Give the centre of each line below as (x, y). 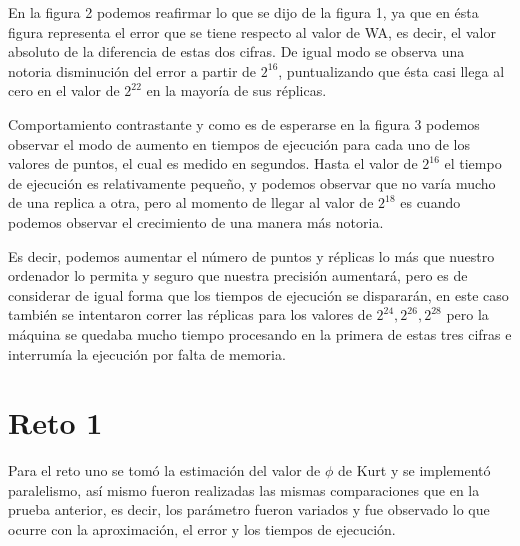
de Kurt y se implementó (414, 470)
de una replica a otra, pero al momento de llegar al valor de (191, 202)
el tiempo (473, 163)
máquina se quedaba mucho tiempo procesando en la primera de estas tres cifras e (260, 333)
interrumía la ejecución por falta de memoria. (147, 353)
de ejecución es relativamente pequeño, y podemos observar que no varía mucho (252, 182)
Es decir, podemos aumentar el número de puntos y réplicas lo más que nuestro (251, 255)
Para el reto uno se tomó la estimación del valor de (164, 470)
